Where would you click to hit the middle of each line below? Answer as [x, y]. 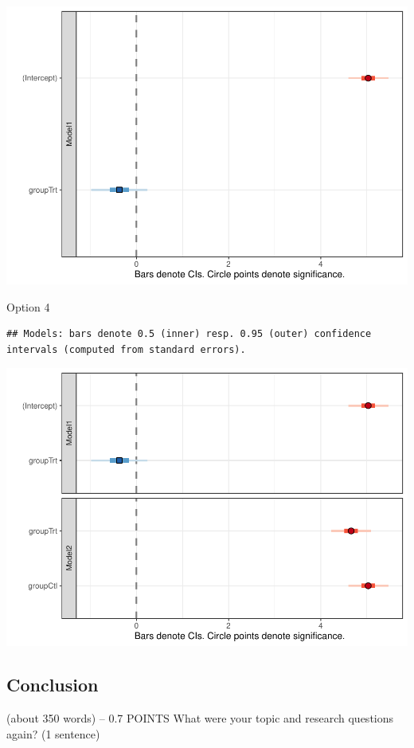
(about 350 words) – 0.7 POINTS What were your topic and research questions [200, 718]
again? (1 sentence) [53, 733]
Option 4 [28, 306]
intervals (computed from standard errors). [126, 349]
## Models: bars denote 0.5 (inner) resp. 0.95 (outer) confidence [189, 334]
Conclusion [53, 685]
